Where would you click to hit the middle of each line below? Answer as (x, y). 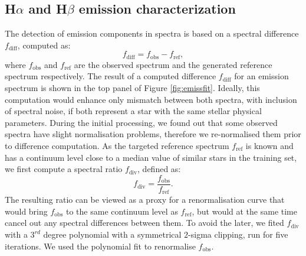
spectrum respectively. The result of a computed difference (111, 76)
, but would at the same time (244, 211)
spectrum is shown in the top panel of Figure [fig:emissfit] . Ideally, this (132, 88)
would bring (26, 211)
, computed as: (44, 45)
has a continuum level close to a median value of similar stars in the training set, (151, 157)
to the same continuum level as (122, 211)
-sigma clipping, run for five (238, 234)
